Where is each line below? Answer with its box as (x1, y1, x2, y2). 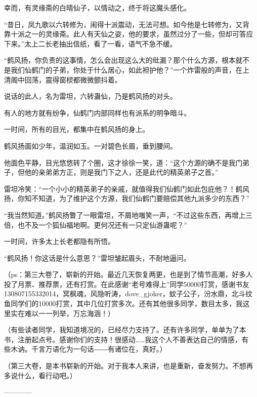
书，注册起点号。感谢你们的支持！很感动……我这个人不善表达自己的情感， (4, 334, 242, 344)
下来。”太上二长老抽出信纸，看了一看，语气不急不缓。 (4, 38, 177, 48)
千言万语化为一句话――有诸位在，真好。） (31, 344, 167, 354)
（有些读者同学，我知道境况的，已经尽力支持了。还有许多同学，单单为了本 (4, 324, 246, 335)
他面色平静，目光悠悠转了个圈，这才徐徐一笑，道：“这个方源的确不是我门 (4, 157, 243, 167)
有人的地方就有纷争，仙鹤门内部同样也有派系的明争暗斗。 (4, 107, 191, 118)
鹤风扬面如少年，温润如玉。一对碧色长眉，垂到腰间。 (4, 140, 177, 151)
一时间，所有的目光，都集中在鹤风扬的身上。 (4, 124, 149, 134)
